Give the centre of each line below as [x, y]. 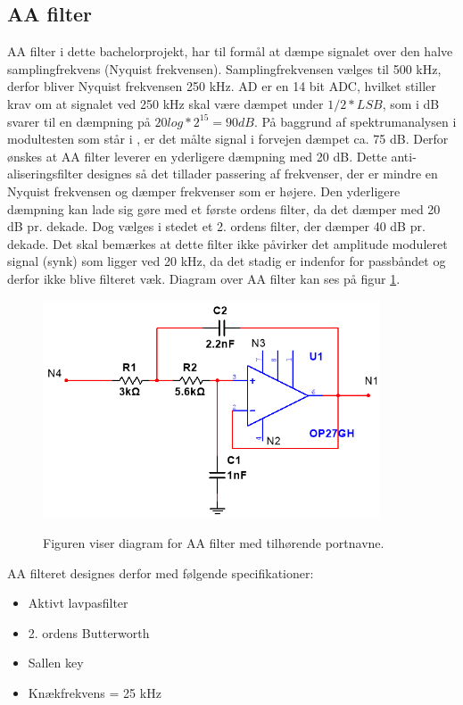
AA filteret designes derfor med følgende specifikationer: [161, 572]
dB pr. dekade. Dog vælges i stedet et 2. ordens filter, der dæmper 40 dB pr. [216, 226]
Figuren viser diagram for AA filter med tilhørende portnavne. [214, 542]
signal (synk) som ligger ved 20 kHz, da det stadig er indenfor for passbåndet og [227, 261]
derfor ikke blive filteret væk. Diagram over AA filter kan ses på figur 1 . [204, 278]
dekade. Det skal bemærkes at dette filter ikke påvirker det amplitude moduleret [227, 243]
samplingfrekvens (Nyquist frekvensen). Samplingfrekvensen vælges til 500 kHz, [224, 68]
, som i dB [411, 103]
